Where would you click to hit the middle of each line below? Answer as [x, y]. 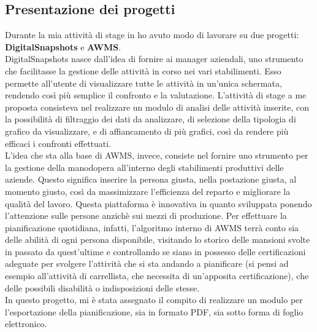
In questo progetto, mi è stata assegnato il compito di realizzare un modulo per [154, 300]
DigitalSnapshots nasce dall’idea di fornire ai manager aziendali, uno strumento [154, 59]
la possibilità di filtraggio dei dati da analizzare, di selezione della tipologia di [151, 119]
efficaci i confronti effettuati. [58, 143]
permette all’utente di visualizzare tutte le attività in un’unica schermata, [143, 83]
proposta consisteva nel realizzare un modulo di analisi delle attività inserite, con [157, 107]
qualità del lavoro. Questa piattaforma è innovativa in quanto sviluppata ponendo [158, 203]
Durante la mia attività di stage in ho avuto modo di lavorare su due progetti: [152, 35]
